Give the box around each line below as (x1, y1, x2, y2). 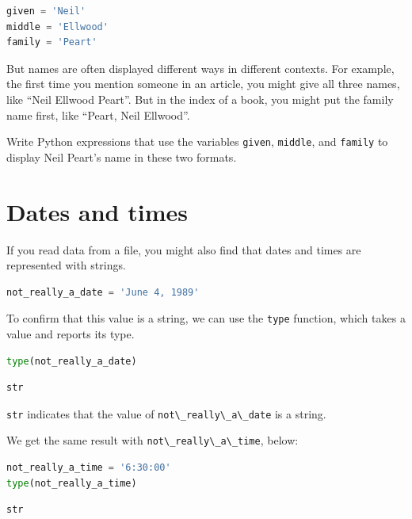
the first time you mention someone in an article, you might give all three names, (6, 75, 400, 92)
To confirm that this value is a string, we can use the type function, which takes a (6, 310, 406, 326)
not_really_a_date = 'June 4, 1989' (6, 286, 200, 298)
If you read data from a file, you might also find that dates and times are (6, 241, 361, 258)
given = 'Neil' (6, 6, 86, 17)
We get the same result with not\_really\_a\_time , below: (6, 432, 299, 448)
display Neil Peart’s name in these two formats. (6, 148, 237, 165)
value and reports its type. (6, 325, 135, 342)
